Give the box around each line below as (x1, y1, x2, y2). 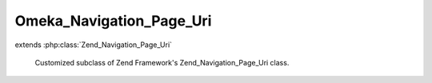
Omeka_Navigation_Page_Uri (14, 12, 212, 30)
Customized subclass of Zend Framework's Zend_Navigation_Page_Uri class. (34, 57, 290, 67)
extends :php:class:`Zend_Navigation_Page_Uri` (14, 40, 172, 49)
